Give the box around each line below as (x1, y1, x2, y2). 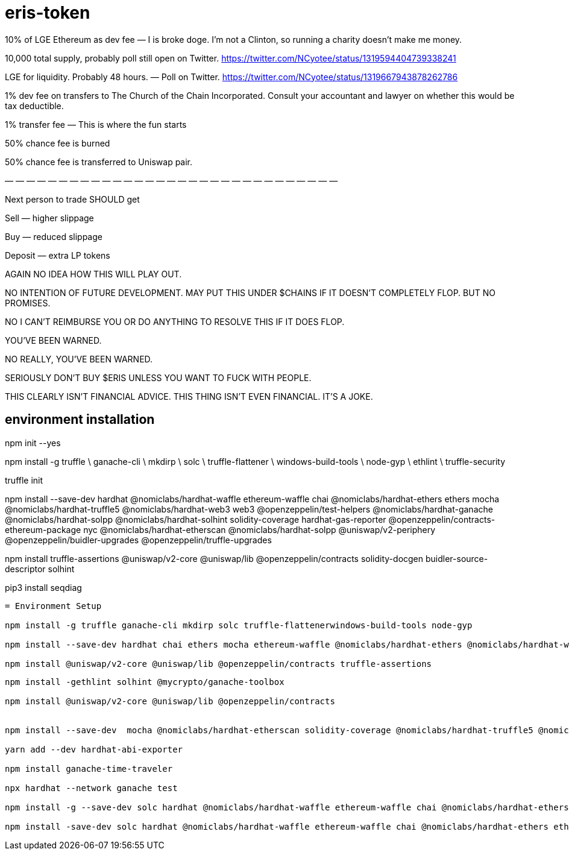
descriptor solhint (5, 563, 75, 574)
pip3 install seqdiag (5, 582, 82, 593)
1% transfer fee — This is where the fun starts (5, 119, 187, 130)
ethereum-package (5, 524, 81, 535)
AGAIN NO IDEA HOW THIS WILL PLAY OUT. (5, 268, 182, 279)
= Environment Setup (5, 601, 102, 611)
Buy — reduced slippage (5, 231, 102, 242)
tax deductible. (5, 100, 64, 111)
